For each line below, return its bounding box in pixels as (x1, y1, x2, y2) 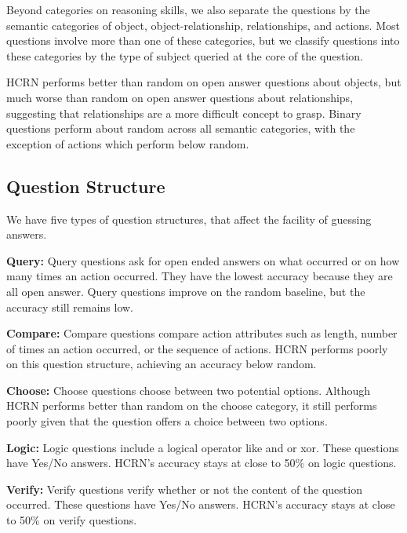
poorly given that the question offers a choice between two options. (6, 413, 328, 429)
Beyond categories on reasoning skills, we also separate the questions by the (6, 2, 370, 17)
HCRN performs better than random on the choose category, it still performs (6, 397, 377, 414)
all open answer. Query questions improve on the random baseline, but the (6, 283, 365, 299)
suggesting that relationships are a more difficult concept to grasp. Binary (6, 104, 362, 121)
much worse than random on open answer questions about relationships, (6, 89, 354, 105)
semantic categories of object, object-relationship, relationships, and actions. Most (6, 16, 400, 33)
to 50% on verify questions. (6, 512, 137, 528)
